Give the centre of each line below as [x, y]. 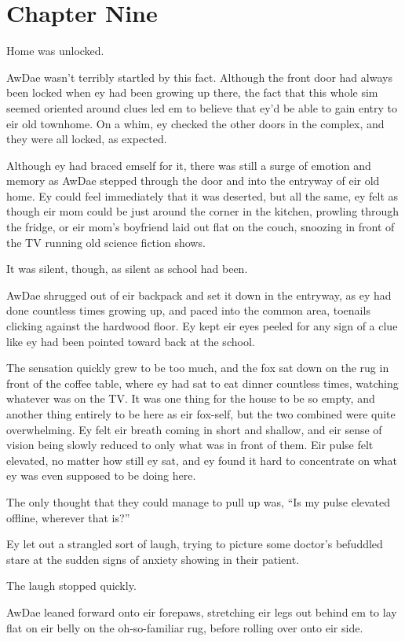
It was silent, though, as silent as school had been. [127, 269]
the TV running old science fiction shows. [106, 242]
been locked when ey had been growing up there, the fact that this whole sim [192, 92]
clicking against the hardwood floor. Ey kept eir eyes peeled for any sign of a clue [202, 326]
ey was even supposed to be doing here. [101, 475]
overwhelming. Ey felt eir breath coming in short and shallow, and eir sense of [194, 429]
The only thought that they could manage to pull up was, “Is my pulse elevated [199, 501]
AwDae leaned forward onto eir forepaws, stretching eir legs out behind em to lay [202, 612]
